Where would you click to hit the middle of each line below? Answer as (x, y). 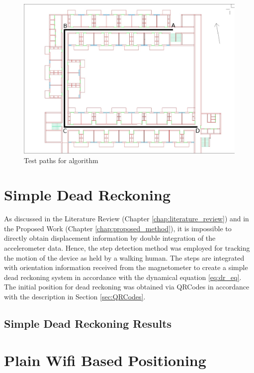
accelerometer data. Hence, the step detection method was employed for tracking (127, 247)
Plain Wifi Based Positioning (105, 360)
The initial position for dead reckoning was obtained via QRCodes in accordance (127, 287)
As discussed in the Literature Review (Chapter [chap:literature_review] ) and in (127, 219)
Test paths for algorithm (61, 160)
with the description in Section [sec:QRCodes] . (75, 296)
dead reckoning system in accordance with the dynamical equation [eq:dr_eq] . (123, 277)
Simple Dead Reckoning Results (88, 323)
